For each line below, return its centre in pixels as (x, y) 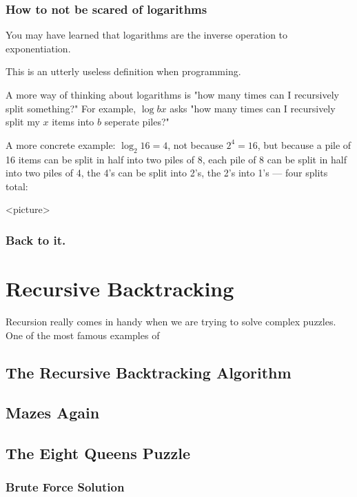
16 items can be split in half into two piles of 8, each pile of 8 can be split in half (176, 159)
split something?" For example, (71, 108)
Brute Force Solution (65, 487)
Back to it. (36, 240)
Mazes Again (53, 413)
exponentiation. (38, 48)
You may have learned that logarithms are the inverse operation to (147, 35)
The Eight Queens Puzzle (98, 453)
